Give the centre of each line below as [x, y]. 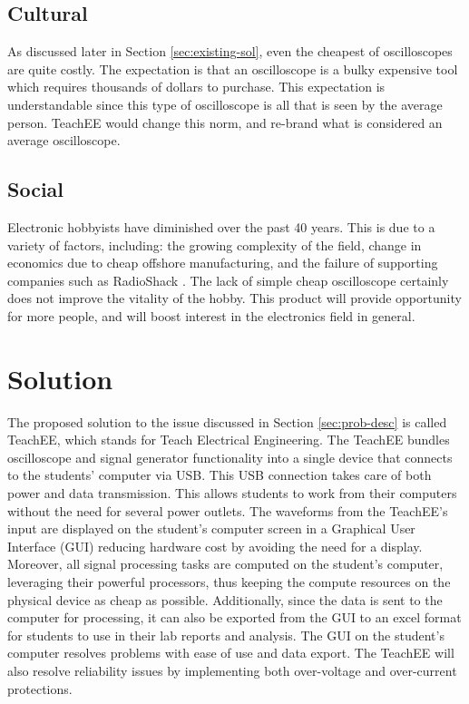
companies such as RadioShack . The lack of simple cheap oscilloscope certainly [228, 280]
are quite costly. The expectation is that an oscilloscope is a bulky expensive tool [233, 68]
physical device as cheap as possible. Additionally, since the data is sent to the [225, 599]
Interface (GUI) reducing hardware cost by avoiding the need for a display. [215, 546]
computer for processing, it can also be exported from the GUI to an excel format [234, 617]
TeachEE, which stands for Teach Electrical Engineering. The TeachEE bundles [229, 440]
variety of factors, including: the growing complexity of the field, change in [215, 244]
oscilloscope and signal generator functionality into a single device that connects [230, 457]
